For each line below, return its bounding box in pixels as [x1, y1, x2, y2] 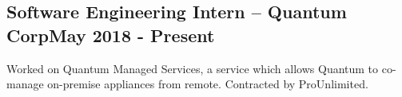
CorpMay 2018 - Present [6, 22, 215, 47]
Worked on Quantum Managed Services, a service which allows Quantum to [6, 60, 379, 76]
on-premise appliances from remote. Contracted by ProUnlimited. [47, 76, 368, 92]
